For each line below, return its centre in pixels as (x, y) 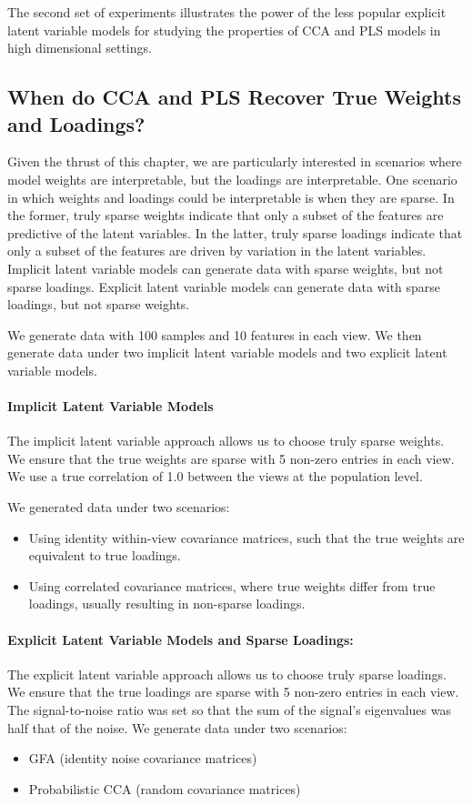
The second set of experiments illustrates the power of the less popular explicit (227, 12)
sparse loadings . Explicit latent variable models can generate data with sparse (224, 286)
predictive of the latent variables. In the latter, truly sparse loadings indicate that (235, 232)
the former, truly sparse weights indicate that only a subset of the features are (226, 215)
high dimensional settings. (80, 48)
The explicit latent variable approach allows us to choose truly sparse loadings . (227, 674)
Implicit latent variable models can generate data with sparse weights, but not (226, 268)
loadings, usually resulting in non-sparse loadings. (167, 604)
